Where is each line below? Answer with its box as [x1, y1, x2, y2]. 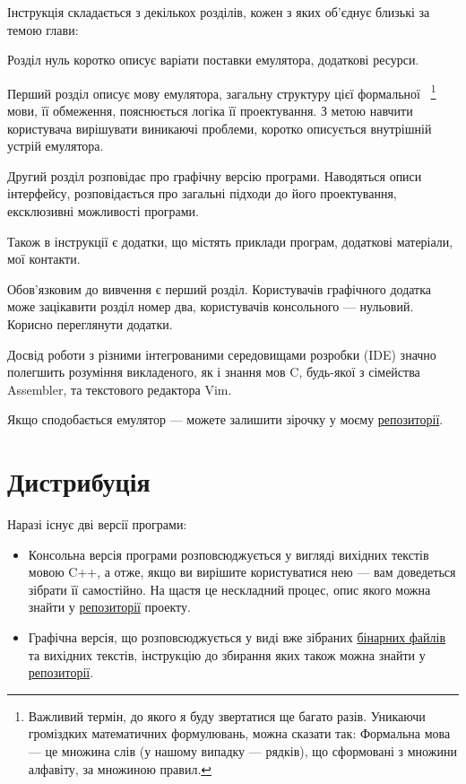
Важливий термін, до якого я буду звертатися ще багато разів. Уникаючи [28, 706, 426, 725]
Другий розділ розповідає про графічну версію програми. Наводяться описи [7, 166, 422, 185]
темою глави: [7, 20, 79, 39]
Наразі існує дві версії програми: [7, 515, 187, 534]
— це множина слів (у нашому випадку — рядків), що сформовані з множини [28, 742, 457, 760]
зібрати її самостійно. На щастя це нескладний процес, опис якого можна [28, 579, 431, 598]
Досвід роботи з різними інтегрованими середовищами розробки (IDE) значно [7, 344, 436, 363]
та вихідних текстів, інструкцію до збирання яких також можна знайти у [28, 645, 426, 664]
